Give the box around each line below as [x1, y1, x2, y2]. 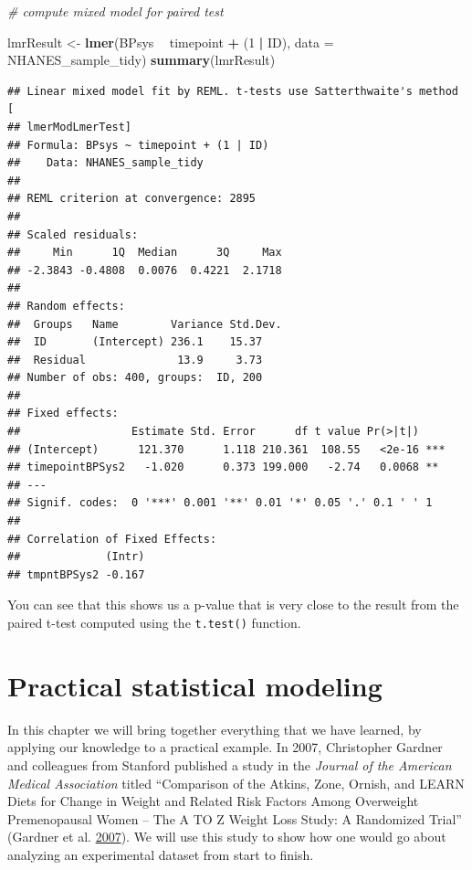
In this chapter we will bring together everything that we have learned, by [7, 719, 422, 738]
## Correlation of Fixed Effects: [7, 532, 217, 546]
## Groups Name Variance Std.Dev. [7, 317, 282, 331]
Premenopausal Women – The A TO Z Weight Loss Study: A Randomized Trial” [7, 809, 462, 828]
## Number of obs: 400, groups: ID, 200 [7, 371, 263, 385]
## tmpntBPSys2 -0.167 [7, 568, 145, 581]
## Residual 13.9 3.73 [7, 353, 263, 366]
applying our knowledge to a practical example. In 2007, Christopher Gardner [7, 737, 443, 757]
